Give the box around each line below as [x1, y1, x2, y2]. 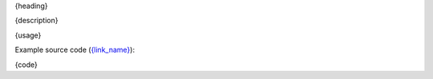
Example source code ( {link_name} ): [14, 45, 136, 55]
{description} [14, 16, 59, 26]
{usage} [14, 30, 42, 40]
